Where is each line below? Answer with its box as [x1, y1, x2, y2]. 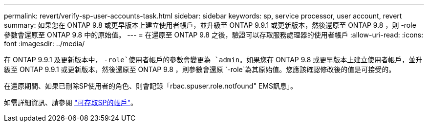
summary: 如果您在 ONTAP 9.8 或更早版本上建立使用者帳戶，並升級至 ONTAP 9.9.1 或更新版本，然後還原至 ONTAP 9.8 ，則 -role [4, 21, 416, 29]
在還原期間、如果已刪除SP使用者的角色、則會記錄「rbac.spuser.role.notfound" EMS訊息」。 [4, 82, 297, 90]
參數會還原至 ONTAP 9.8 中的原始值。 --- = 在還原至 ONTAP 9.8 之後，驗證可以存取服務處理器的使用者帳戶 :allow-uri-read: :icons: [4, 31, 424, 39]
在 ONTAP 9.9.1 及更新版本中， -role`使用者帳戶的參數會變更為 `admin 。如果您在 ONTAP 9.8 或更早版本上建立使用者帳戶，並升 [4, 55, 423, 64]
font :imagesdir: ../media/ [4, 39, 85, 48]
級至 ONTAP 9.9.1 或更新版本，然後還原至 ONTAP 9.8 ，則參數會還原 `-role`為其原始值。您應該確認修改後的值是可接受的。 [4, 65, 396, 73]
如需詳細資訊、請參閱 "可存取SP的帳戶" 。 [4, 98, 137, 107]
